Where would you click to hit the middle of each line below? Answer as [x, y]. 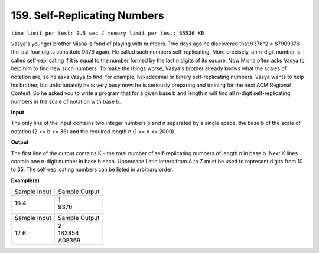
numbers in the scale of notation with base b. [66, 101]
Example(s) [25, 180]
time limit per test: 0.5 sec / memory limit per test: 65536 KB [108, 33]
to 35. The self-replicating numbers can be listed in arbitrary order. [92, 170]
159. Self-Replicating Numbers [88, 15]
